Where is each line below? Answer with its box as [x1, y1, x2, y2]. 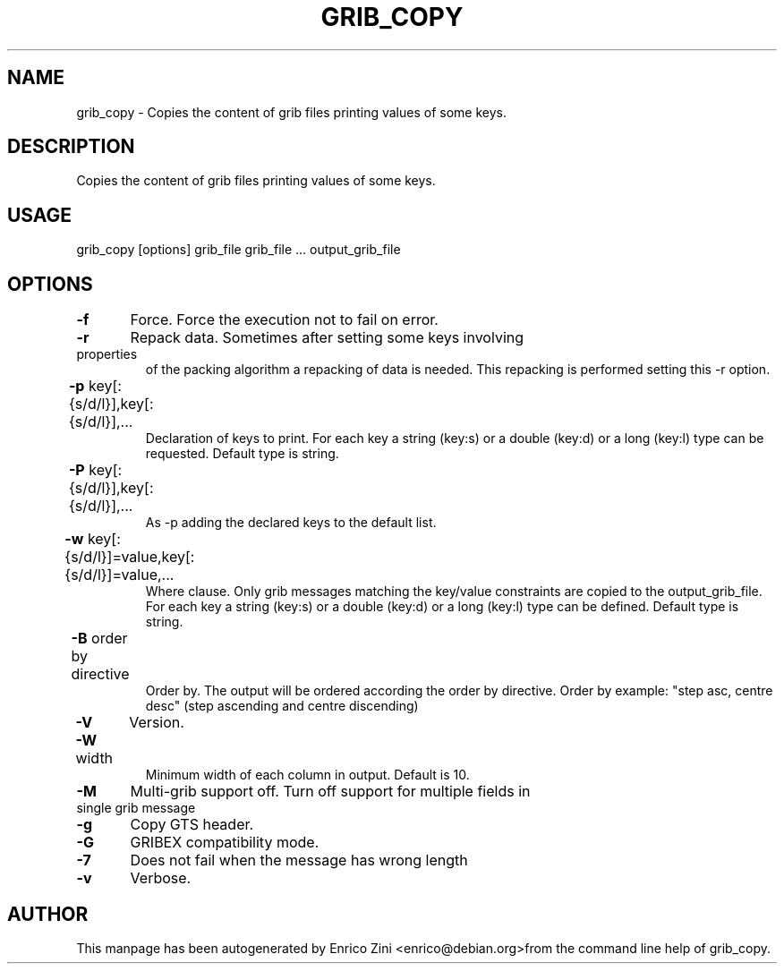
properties [76, 346, 138, 362]
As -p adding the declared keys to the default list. [145, 515, 437, 531]
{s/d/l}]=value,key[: [64, 548, 195, 566]
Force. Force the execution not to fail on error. [130, 311, 439, 329]
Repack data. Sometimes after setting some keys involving [130, 328, 524, 347]
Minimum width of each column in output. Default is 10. [145, 767, 470, 783]
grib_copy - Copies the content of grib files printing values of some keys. [76, 104, 507, 120]
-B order [71, 629, 128, 648]
